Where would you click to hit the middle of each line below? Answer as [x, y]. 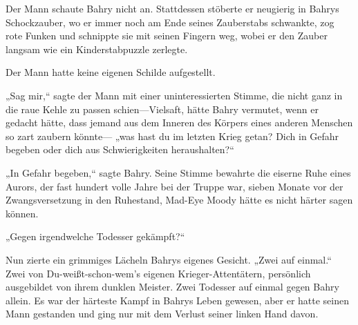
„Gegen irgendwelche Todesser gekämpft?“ [95, 236]
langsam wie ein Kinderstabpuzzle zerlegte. [97, 49]
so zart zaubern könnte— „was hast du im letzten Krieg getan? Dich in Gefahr [172, 136]
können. [22, 213]
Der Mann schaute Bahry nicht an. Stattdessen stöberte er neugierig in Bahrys [172, 8]
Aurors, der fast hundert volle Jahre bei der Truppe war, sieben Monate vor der [175, 186]
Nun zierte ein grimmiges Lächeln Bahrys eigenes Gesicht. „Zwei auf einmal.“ [169, 259]
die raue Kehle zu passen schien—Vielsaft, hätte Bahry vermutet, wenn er [162, 109]
